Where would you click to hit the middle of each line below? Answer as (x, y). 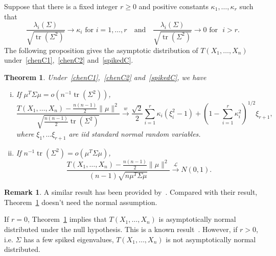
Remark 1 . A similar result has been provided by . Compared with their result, (131, 192)
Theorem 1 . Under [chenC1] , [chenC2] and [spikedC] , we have (105, 77)
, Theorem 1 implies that (67, 219)
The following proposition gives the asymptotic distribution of (101, 50)
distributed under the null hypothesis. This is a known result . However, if (121, 229)
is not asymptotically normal (211, 239)
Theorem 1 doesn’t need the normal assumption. (81, 202)
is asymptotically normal (197, 219)
